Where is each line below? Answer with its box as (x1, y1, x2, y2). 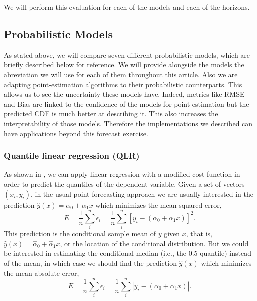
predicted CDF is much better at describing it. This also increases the (4, 108, 218, 119)
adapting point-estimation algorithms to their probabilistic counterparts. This (4, 79, 242, 89)
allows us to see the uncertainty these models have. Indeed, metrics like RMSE (4, 89, 245, 99)
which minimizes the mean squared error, (95, 199, 222, 210)
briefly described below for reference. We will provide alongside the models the (4, 59, 244, 70)
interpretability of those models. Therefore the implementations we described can (4, 118, 253, 128)
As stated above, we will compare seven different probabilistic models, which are (4, 49, 250, 60)
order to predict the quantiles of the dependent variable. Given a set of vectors (4, 178, 245, 189)
